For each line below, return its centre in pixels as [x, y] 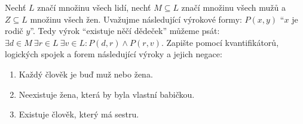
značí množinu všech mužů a [233, 7]
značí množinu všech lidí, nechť [94, 7]
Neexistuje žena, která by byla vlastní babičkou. [107, 94]
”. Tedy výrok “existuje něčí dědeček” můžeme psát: [125, 31]
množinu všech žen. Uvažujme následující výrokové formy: [136, 19]
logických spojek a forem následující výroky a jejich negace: [114, 54]
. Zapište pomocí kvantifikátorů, [220, 42]
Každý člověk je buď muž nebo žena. [86, 74]
